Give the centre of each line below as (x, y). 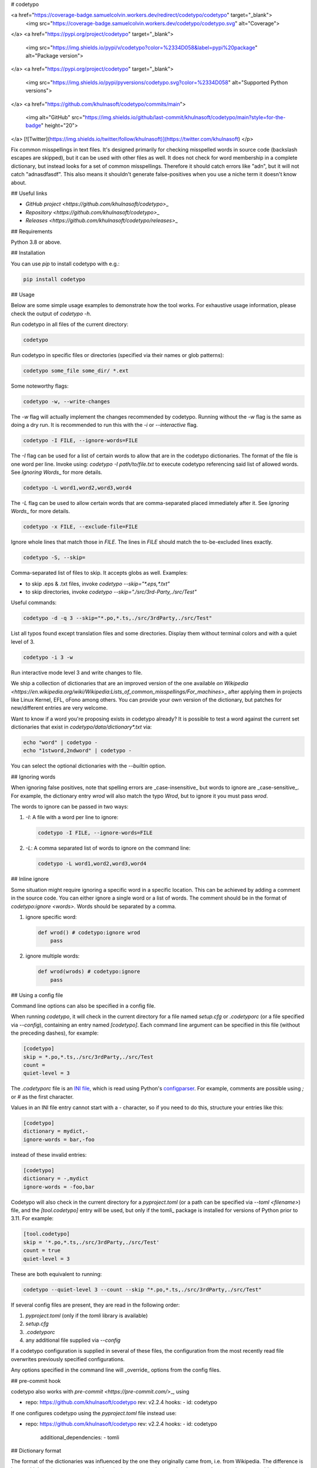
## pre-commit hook (36, 1381)
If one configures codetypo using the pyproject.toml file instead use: (94, 1413)
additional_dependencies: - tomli (80, 1437)
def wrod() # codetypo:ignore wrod (89, 932)
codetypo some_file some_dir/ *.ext (76, 371)
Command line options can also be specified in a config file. (83, 1006)
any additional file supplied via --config (73, 1340)
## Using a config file (37, 995)
